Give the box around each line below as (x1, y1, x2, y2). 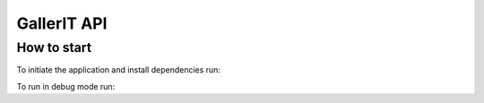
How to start (16, 39, 92, 56)
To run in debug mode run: (16, 81, 116, 91)
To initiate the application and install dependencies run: (16, 64, 221, 75)
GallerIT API (16, 13, 108, 33)
